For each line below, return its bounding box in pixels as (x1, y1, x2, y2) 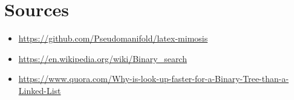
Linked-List (18, 84, 61, 96)
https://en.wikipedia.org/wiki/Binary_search (18, 52, 187, 64)
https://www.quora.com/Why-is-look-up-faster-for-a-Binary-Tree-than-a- (18, 72, 289, 85)
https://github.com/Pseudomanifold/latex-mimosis (18, 32, 208, 45)
